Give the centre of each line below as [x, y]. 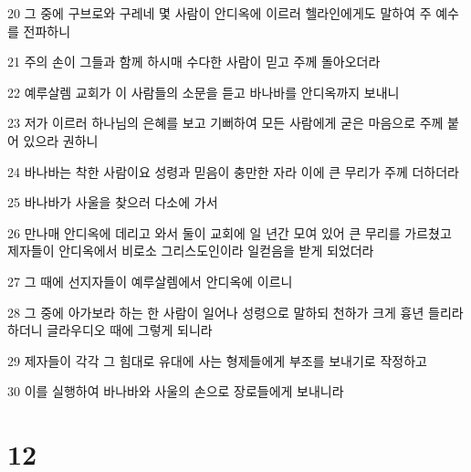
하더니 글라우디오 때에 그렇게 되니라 [110, 330]
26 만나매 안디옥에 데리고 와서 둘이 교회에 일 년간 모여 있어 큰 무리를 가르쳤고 [230, 232]
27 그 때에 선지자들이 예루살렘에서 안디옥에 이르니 [150, 281]
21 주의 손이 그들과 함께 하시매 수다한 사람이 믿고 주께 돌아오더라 [194, 62]
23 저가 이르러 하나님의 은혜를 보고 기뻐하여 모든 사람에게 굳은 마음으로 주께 [225, 123]
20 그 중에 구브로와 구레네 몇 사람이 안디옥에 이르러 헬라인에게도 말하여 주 [220, 13]
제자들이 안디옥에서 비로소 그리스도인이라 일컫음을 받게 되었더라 [191, 251]
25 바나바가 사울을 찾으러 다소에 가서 [113, 202]
